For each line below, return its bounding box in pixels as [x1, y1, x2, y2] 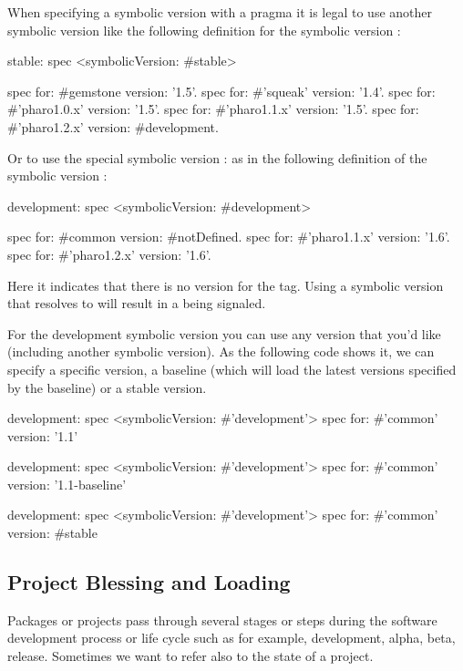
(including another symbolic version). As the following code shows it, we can [7, 342, 435, 361]
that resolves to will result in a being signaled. [7, 294, 266, 313]
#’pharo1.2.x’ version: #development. [7, 117, 219, 136]
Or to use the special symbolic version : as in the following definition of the [7, 148, 427, 167]
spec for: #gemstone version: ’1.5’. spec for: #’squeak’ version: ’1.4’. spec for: [7, 81, 436, 100]
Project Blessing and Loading [7, 568, 291, 596]
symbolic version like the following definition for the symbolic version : [7, 20, 401, 39]
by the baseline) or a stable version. [7, 377, 207, 397]
